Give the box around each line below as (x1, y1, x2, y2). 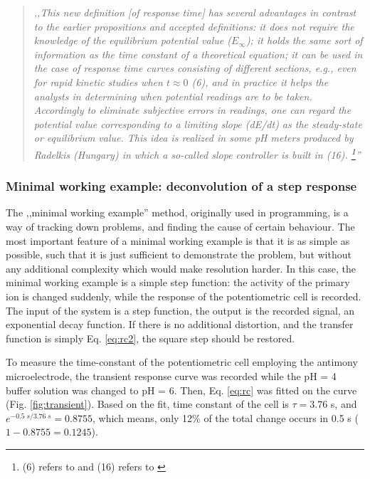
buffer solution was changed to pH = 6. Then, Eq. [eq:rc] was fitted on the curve (6, 382, 357, 397)
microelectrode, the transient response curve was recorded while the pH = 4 (6, 368, 337, 383)
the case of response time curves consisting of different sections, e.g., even (33, 60, 356, 75)
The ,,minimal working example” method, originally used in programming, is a (6, 205, 349, 220)
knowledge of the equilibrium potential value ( (33, 33, 231, 48)
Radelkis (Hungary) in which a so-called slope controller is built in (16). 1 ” (33, 144, 361, 162)
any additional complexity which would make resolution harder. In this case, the (6, 260, 356, 275)
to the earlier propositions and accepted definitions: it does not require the (33, 19, 354, 33)
